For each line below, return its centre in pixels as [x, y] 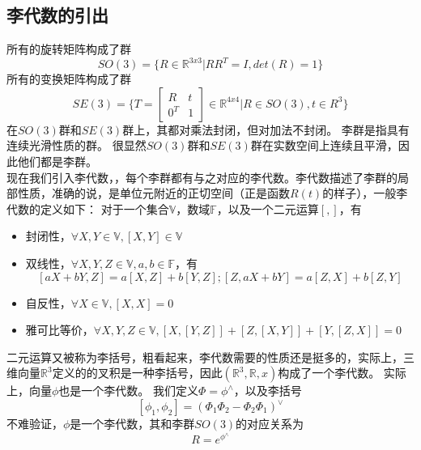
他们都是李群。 [57, 161]
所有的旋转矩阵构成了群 [69, 49]
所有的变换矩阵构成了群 [69, 79]
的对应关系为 [270, 424]
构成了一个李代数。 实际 [342, 373]
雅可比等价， [60, 330]
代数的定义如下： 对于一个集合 [88, 208]
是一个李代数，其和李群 [132, 424]
